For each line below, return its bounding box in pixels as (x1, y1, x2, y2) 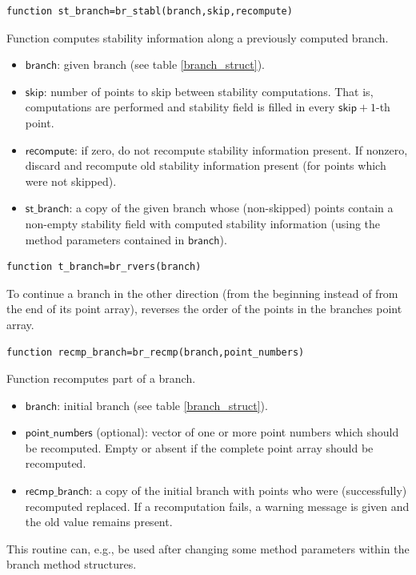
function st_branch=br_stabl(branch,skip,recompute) (6, 6, 293, 17)
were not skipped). (25, 172, 117, 189)
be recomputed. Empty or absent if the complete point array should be (25, 439, 374, 456)
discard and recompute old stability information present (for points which (25, 157, 386, 174)
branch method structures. (6, 556, 137, 573)
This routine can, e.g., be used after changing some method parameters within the (6, 540, 410, 557)
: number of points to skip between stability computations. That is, (43, 82, 374, 99)
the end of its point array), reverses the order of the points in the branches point (6, 300, 402, 317)
